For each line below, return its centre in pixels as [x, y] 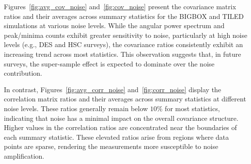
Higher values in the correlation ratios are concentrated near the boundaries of [120, 127]
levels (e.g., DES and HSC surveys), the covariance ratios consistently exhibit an [124, 44]
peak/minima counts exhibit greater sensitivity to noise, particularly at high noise [126, 35]
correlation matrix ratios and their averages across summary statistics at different [125, 99]
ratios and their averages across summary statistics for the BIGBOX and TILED [124, 16]
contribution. [23, 73]
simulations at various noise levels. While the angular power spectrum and [114, 25]
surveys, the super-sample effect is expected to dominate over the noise [109, 63]
